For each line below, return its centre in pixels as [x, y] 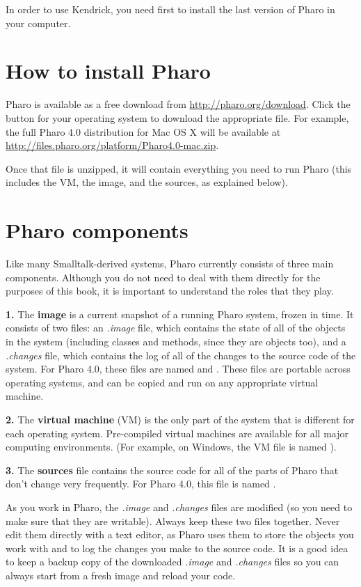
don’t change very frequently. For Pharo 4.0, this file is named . [141, 484]
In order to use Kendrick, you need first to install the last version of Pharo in [170, 9]
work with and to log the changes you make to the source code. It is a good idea [177, 548]
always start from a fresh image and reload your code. [121, 575]
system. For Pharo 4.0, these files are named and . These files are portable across [178, 369]
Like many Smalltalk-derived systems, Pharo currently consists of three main [170, 263]
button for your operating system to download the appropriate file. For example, [177, 117]
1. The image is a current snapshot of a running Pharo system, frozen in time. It [180, 314]
